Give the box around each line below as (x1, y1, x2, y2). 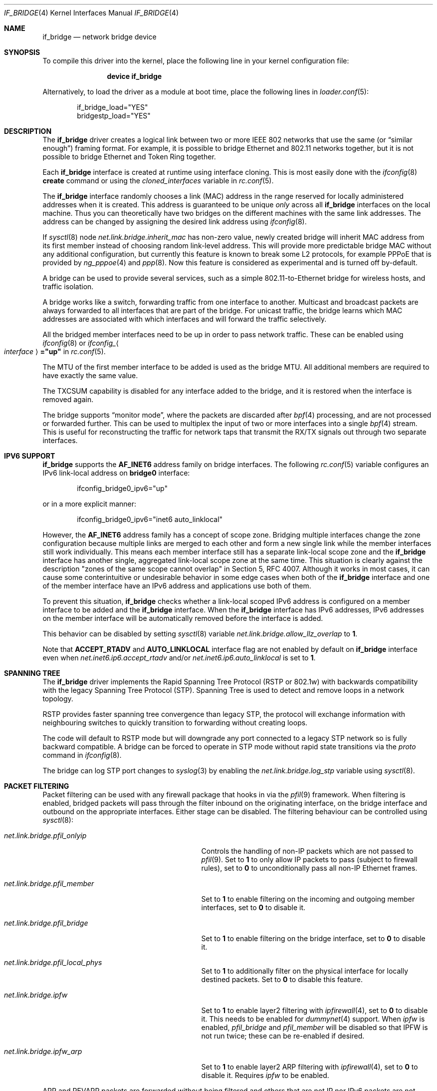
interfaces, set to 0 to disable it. (201, 903, 305, 912)
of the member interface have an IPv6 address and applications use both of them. (42, 581, 311, 590)
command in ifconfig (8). (42, 751, 122, 759)
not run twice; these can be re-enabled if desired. (201, 1032, 365, 1040)
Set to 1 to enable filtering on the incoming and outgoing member (201, 895, 415, 903)
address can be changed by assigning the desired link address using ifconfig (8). (42, 217, 307, 226)
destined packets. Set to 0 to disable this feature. (201, 975, 363, 984)
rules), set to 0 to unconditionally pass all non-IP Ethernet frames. (201, 864, 418, 872)
